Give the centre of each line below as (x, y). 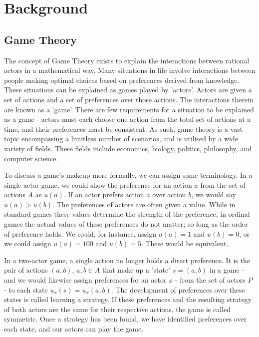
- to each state (26, 289)
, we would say (214, 194)
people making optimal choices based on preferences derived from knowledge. (122, 80)
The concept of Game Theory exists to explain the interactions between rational (127, 60)
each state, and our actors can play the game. (74, 329)
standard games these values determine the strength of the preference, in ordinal (127, 214)
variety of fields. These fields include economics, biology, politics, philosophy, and (128, 148)
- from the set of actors (210, 280)
